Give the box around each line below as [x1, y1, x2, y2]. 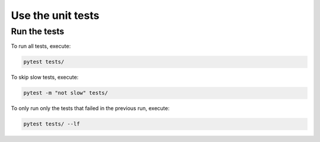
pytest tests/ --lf [23, 121, 80, 127]
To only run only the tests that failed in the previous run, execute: [11, 105, 170, 112]
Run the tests [11, 26, 65, 37]
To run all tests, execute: [11, 43, 71, 50]
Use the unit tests [11, 9, 100, 22]
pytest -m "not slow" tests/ [23, 89, 108, 96]
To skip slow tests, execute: [11, 74, 79, 81]
